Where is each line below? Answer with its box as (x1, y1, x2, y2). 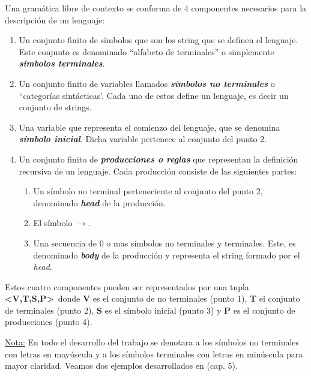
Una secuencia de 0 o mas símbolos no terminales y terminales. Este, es (33, 236, 296, 249)
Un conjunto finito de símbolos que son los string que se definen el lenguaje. (19, 34, 298, 46)
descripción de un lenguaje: (5, 13, 105, 26)
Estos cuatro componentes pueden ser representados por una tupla (5, 280, 249, 293)
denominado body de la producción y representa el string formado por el (33, 248, 300, 261)
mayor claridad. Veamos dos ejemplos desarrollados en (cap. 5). (5, 359, 238, 372)
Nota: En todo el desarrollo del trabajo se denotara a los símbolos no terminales (5, 336, 300, 348)
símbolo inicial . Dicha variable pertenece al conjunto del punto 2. (19, 133, 267, 145)
